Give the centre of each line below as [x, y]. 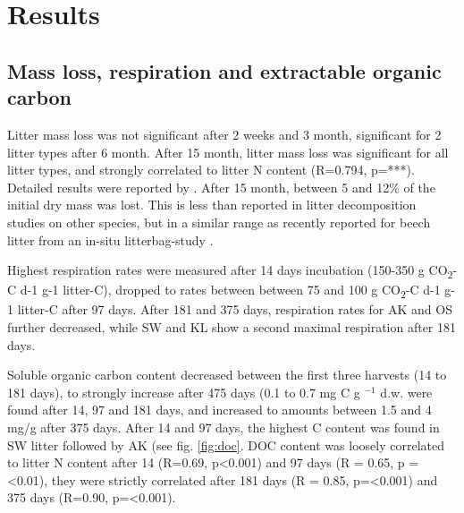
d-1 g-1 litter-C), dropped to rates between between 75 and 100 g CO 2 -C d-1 [230, 291]
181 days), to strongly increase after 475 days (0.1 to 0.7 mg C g [184, 392]
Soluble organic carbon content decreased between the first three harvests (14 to [227, 375]
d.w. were [406, 392]
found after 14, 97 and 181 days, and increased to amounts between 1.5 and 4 [219, 410]
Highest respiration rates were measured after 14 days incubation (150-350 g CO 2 [230, 271]
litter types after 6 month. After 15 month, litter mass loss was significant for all [228, 152]
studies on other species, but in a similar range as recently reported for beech [219, 222]
